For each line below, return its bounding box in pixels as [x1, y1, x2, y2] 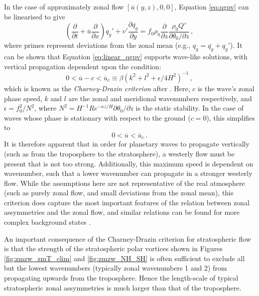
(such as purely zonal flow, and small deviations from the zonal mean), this [4, 187, 234, 198]
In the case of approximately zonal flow [4, 1, 124, 11]
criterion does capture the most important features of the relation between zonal [4, 197, 250, 207]
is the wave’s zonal [197, 83, 255, 93]
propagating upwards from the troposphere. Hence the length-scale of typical [4, 273, 239, 283]
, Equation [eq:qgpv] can [174, 1, 249, 11]
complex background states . [4, 217, 91, 227]
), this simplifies [206, 112, 255, 123]
